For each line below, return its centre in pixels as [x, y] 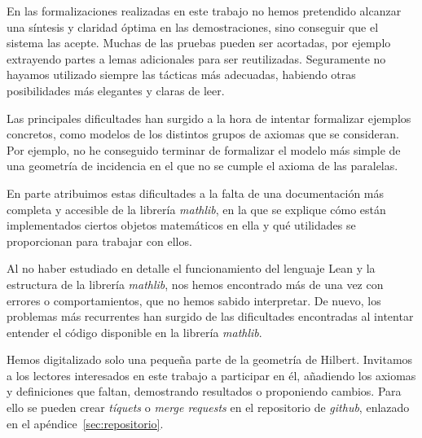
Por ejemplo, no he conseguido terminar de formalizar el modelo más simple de [204, 149]
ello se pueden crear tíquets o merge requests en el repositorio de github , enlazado [208, 407]
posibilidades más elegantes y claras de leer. [116, 90]
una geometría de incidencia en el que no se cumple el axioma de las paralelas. [202, 166]
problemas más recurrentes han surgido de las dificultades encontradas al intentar [210, 316]
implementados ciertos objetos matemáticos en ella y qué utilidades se [181, 225]
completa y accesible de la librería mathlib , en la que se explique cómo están [196, 209]
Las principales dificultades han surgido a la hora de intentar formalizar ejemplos [209, 118]
